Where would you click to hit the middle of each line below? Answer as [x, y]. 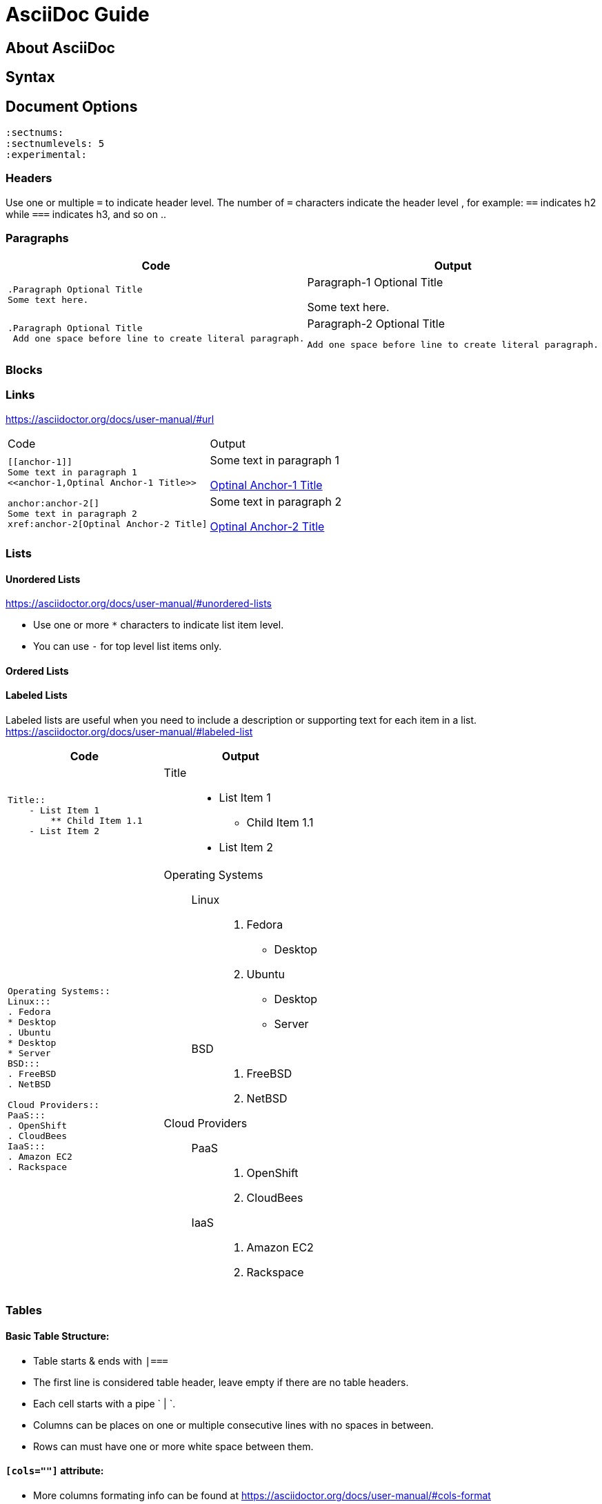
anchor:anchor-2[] [54, 504]
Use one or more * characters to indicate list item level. [159, 625]
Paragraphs [37, 238]
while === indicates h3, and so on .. [86, 214]
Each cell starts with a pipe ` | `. [104, 1403]
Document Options [72, 106]
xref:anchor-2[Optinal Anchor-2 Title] [108, 524]
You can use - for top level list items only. [128, 646]
